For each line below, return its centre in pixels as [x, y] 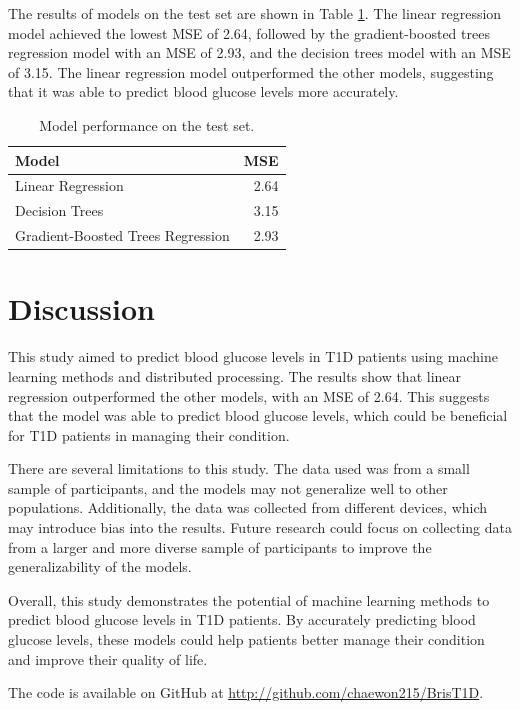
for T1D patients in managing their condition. [149, 434]
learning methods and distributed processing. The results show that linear [235, 375]
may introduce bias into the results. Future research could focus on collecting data [260, 527]
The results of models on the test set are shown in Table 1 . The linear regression [255, 13]
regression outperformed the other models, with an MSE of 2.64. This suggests [249, 395]
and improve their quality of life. [108, 658]
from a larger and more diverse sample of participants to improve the [220, 546]
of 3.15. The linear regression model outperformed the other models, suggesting [251, 71]
